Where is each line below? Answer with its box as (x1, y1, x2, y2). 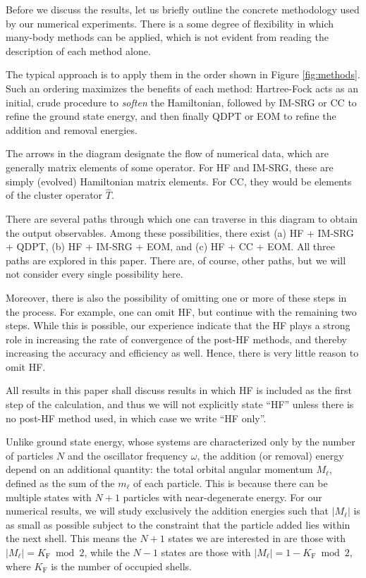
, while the (84, 545, 130, 559)
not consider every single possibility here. (6, 266, 183, 281)
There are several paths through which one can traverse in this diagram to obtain (6, 211, 358, 226)
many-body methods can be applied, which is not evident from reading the (6, 30, 329, 44)
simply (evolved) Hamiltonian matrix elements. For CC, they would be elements (6, 173, 352, 188)
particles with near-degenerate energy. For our (123, 489, 322, 504)
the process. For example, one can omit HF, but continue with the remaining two (6, 304, 357, 319)
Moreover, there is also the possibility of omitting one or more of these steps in (6, 290, 347, 305)
